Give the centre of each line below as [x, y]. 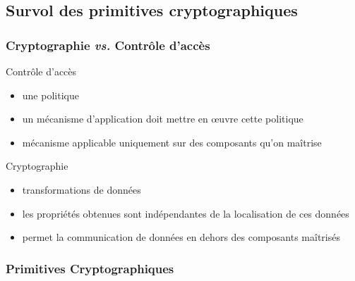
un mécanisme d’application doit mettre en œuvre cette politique [163, 119]
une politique [50, 95]
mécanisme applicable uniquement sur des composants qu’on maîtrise [172, 142]
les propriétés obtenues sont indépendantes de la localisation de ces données [186, 213]
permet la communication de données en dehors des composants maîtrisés [181, 237]
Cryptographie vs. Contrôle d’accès [108, 45]
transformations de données [82, 189]
